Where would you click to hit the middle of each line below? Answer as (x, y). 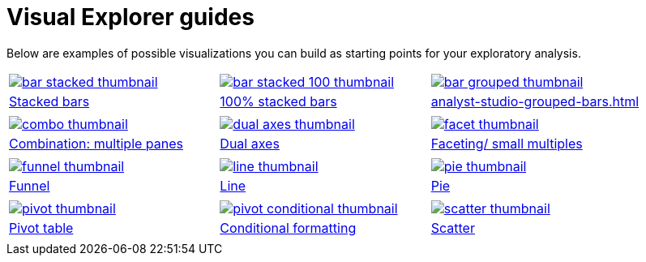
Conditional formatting (288, 228)
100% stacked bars (278, 101)
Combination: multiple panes (96, 143)
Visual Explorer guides (130, 17)
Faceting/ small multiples (507, 143)
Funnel (30, 185)
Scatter (453, 228)
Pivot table (41, 228)
